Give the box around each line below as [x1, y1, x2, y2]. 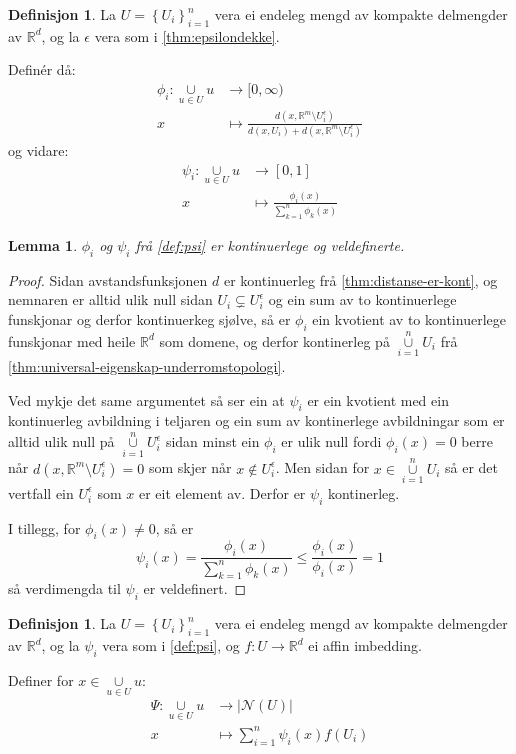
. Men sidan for [275, 457, 370, 478]
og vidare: [8, 139, 69, 160]
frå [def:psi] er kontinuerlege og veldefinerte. [135, 234, 405, 255]
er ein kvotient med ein [307, 389, 449, 410]
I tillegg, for [8, 517, 81, 538]
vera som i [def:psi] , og [102, 635, 240, 656]
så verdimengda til [8, 578, 121, 599]
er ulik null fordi [281, 431, 382, 452]
